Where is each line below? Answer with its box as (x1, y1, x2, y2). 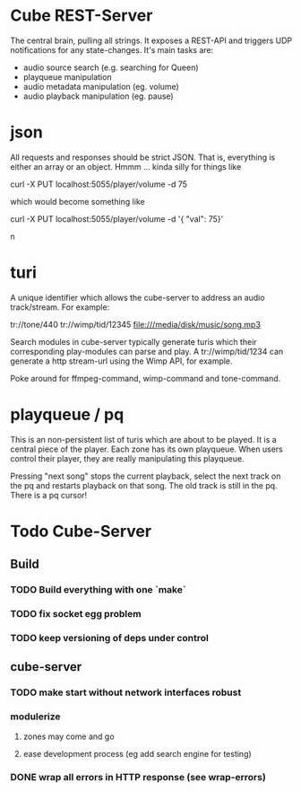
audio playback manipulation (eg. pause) (22, 91, 174, 101)
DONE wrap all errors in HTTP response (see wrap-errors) (10, 770, 267, 783)
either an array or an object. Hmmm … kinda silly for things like (10, 161, 242, 172)
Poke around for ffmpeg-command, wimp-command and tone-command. (10, 373, 281, 383)
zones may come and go (22, 731, 115, 742)
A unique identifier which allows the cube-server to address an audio (10, 292, 265, 303)
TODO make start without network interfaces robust (10, 686, 242, 699)
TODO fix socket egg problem (10, 608, 142, 620)
